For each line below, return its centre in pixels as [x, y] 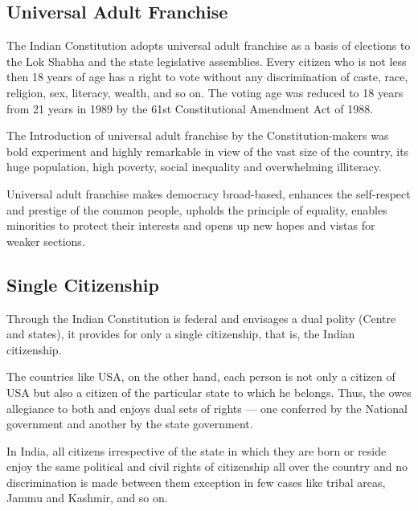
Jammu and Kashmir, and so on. [87, 498]
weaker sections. [46, 241]
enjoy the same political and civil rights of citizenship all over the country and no [207, 466]
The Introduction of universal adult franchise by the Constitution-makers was [198, 135]
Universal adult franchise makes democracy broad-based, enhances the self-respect [209, 193]
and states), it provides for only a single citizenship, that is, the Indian [181, 334]
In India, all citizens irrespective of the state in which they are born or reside [197, 450]
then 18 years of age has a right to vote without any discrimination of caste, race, [207, 77]
